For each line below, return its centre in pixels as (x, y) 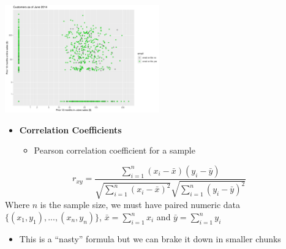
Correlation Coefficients (70, 129)
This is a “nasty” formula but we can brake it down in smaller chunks (150, 239)
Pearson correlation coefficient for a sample (115, 150)
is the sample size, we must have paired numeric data (140, 205)
